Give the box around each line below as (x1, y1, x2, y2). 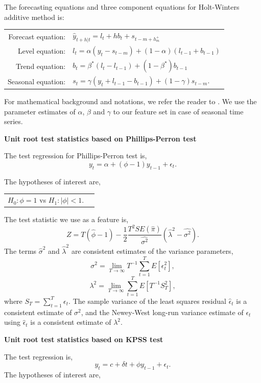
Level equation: (18, 45, 66, 56)
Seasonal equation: (8, 76, 66, 86)
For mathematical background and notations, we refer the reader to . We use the (4, 95, 257, 106)
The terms (4, 246, 37, 256)
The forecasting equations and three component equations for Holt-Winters (4, 2, 240, 12)
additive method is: (4, 11, 64, 22)
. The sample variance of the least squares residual (68, 295, 226, 306)
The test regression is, (4, 351, 73, 362)
